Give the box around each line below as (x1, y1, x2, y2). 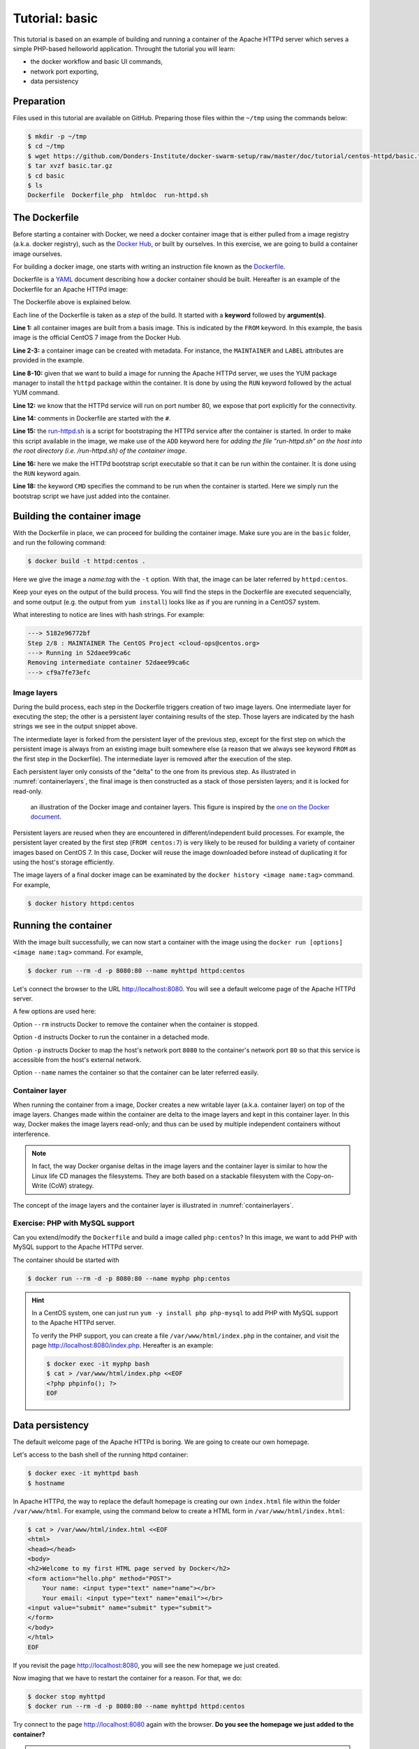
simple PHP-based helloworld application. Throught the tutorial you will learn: (13, 44, 235, 52)
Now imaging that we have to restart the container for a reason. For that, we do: (13, 1673, 242, 1682)
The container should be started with (13, 1256, 119, 1264)
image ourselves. (13, 249, 63, 258)
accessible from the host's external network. (13, 1055, 142, 1063)
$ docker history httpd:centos (27, 899, 135, 907)
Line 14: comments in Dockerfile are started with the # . (13, 414, 171, 423)
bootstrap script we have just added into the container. (13, 492, 170, 500)
